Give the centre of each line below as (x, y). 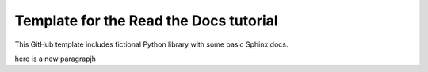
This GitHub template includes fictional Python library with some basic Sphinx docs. (151, 44)
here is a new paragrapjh (55, 59)
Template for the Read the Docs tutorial (146, 21)
